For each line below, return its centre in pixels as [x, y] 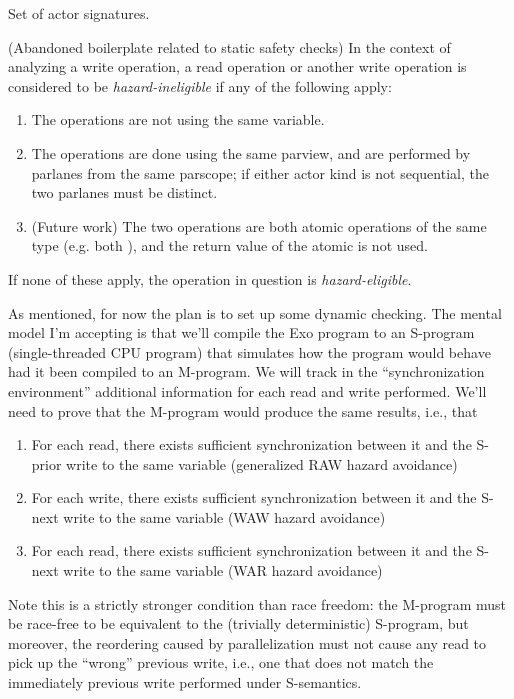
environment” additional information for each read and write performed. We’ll [247, 390]
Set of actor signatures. [79, 13]
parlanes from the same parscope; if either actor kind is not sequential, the [260, 172]
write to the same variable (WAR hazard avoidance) [223, 570]
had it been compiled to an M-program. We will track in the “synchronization [246, 371]
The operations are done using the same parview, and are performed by [251, 152]
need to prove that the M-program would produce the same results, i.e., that [243, 410]
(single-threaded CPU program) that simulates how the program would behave [249, 351]
